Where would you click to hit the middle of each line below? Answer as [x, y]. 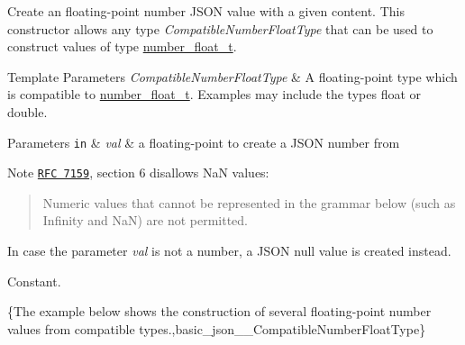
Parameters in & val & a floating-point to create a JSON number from [204, 142]
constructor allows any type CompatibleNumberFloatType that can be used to [220, 28]
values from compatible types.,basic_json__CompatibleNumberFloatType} [217, 328]
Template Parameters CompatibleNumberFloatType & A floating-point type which [232, 76]
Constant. [34, 281]
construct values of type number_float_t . [122, 46]
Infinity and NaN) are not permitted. [146, 220]
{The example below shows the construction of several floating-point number [219, 311]
